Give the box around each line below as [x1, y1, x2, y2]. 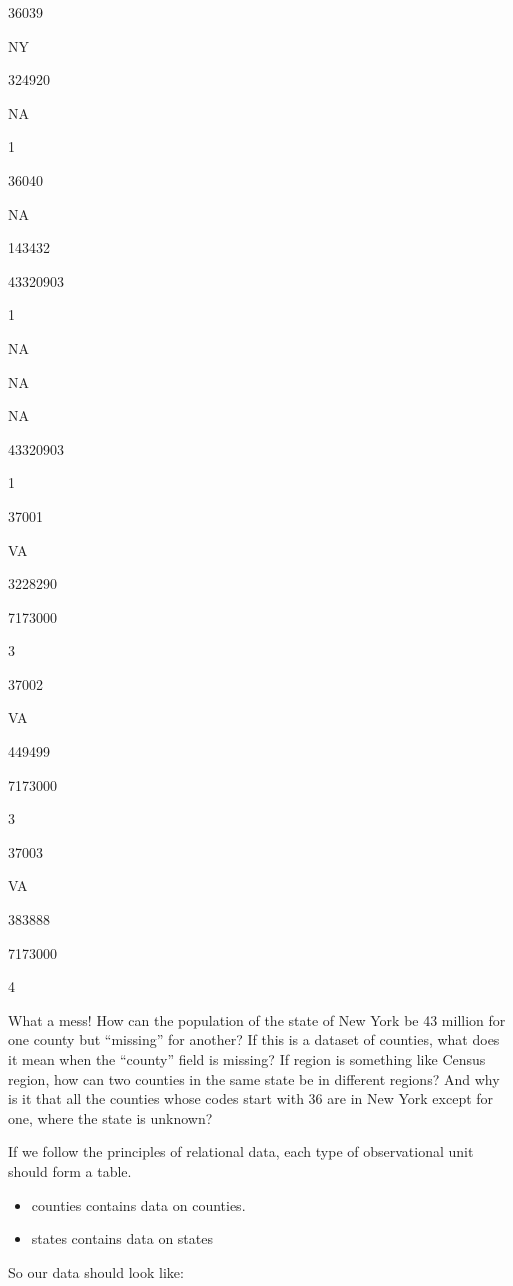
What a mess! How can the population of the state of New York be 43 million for [8, 1009, 506, 1030]
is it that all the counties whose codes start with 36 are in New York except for [8, 1088, 494, 1109]
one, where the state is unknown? [8, 1107, 213, 1128]
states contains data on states [31, 1228, 213, 1249]
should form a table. [8, 1160, 132, 1181]
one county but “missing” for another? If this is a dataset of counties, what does [8, 1029, 500, 1050]
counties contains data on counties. [31, 1194, 246, 1215]
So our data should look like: [8, 1261, 184, 1282]
